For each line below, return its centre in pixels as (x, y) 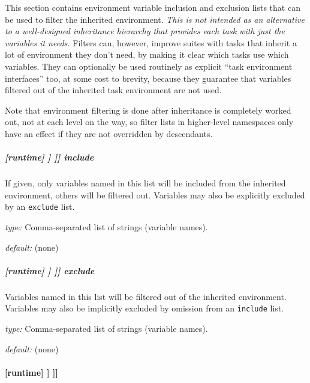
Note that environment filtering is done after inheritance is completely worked (148, 110)
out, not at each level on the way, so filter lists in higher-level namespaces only (149, 122)
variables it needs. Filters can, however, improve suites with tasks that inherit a (151, 42)
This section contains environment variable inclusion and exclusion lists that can (153, 7)
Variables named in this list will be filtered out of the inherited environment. (146, 296)
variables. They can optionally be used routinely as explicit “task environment (149, 66)
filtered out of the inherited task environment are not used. (113, 90)
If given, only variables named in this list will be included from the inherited (145, 183)
